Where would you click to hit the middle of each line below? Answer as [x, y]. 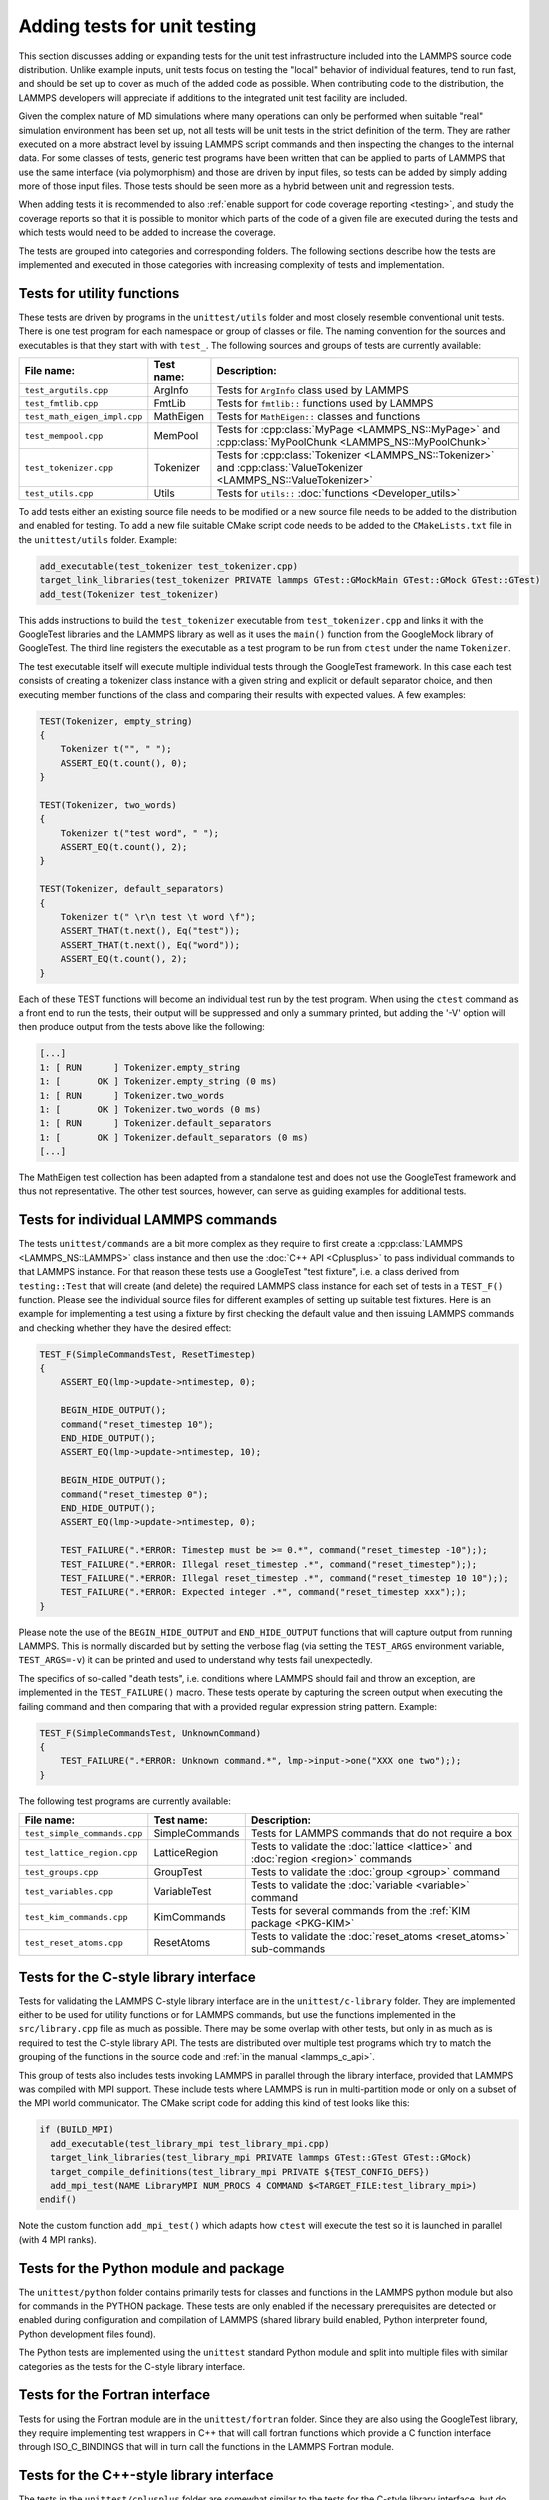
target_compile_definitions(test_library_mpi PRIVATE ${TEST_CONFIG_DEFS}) [240, 2171]
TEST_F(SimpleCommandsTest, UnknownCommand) [150, 1733]
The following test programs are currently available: [125, 1801]
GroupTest [178, 1872]
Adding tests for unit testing [137, 26]
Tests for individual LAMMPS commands [148, 1220]
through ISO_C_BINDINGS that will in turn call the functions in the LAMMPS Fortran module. [206, 2447]
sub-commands [288, 1949]
